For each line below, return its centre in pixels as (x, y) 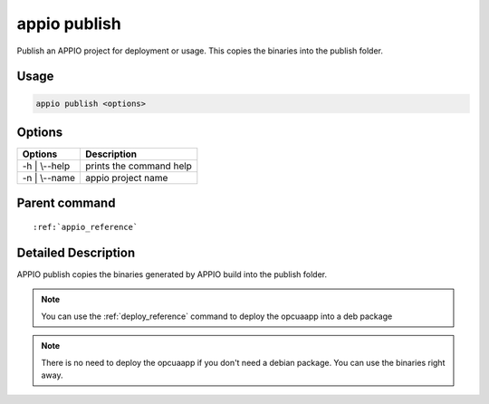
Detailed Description (76, 252)
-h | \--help (46, 166)
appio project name (127, 178)
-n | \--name (49, 178)
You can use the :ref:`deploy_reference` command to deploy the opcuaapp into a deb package (217, 316)
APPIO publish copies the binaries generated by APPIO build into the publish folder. (172, 274)
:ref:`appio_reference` (86, 227)
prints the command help (139, 166)
